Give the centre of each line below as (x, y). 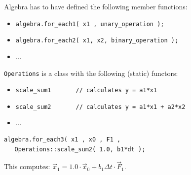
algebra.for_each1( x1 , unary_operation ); (90, 24)
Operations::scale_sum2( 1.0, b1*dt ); (80, 149)
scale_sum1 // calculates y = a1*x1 (86, 90)
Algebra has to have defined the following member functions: (96, 6)
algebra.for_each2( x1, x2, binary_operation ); (97, 41)
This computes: (27, 166)
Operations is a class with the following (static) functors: (91, 73)
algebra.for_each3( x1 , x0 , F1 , (62, 140)
